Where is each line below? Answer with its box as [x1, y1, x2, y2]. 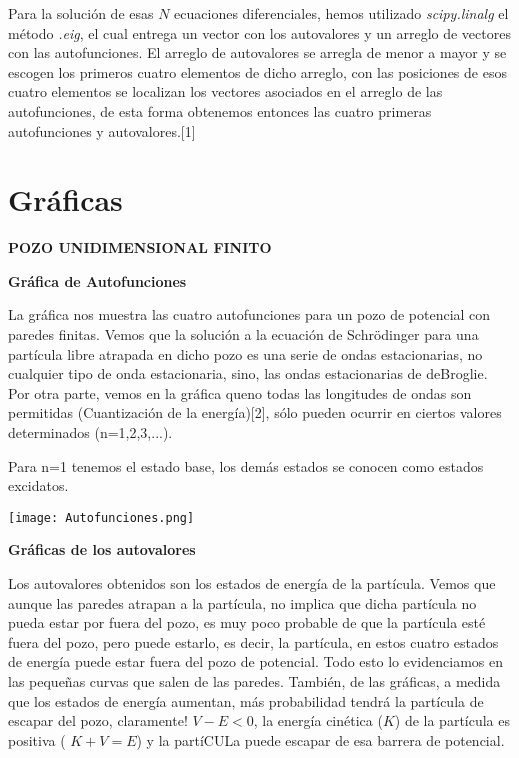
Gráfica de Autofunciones [8, 270, 187, 291]
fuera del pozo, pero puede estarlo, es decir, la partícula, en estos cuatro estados [8, 631, 499, 652]
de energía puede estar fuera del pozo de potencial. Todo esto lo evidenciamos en [8, 651, 503, 672]
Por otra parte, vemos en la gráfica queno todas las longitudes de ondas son [8, 382, 472, 403]
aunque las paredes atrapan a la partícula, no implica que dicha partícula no [8, 592, 477, 613]
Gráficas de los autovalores [8, 539, 196, 560]
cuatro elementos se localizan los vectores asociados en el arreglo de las [8, 81, 443, 102]
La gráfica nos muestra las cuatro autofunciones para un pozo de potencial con [8, 304, 491, 325]
